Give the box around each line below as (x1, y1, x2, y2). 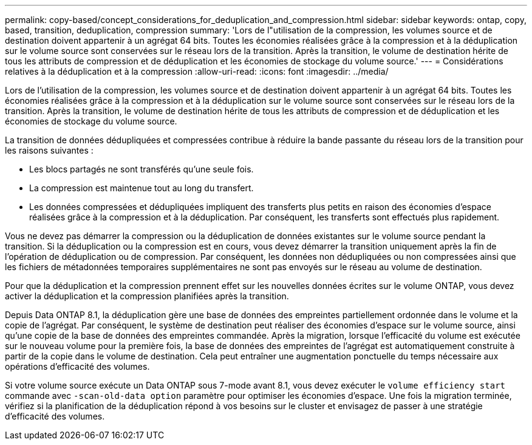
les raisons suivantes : (5, 145, 94, 155)
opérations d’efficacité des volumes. (5, 361, 150, 372)
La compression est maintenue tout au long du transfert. (29, 183, 254, 193)
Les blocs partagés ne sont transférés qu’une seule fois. (29, 164, 254, 174)
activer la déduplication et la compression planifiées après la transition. (5, 291, 289, 301)
